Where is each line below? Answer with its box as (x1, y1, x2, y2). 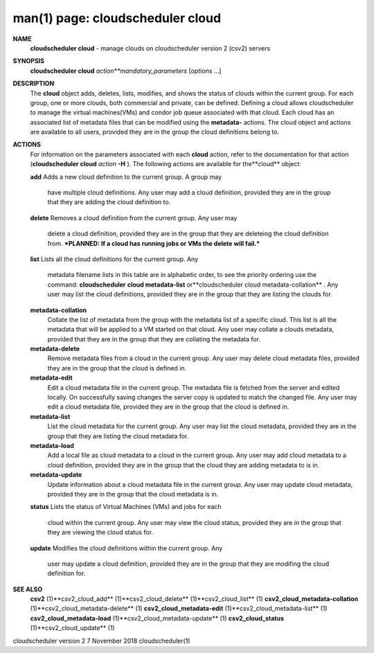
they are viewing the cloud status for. (47, 528, 154, 537)
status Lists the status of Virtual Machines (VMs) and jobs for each (30, 503, 222, 511)
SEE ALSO (12, 585, 43, 593)
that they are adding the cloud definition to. (47, 198, 171, 206)
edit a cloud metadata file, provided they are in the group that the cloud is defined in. (47, 402, 290, 411)
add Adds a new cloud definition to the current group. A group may (30, 172, 222, 181)
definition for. (47, 569, 86, 578)
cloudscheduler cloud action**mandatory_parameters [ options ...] (30, 66, 222, 75)
